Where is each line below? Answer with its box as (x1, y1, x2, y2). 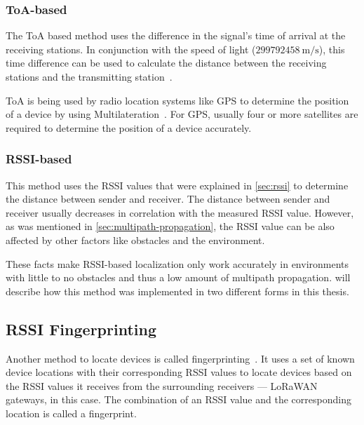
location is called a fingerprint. (6, 405, 137, 420)
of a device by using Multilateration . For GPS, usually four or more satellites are (6, 107, 358, 121)
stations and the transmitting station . (6, 69, 173, 83)
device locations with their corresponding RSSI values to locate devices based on (6, 365, 352, 379)
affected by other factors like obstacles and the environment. (6, 232, 265, 247)
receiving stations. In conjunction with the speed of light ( (6, 41, 256, 56)
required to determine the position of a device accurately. (6, 120, 252, 135)
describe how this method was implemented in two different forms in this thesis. (6, 283, 349, 298)
